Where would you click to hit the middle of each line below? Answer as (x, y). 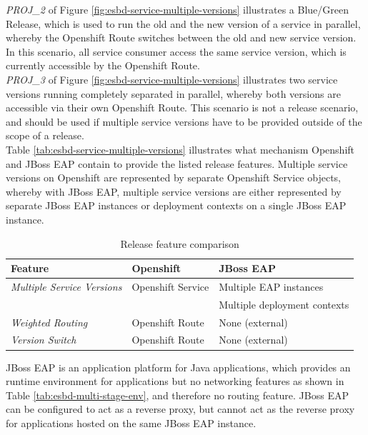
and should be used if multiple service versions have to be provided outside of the (184, 121)
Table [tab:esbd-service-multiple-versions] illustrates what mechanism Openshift (180, 149)
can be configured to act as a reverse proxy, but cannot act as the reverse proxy (180, 409)
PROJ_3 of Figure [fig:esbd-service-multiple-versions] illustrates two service (172, 79)
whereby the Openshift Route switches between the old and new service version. (181, 37)
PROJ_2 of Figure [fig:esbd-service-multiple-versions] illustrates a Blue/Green (178, 9)
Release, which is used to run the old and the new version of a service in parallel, (183, 23)
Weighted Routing (49, 322)
